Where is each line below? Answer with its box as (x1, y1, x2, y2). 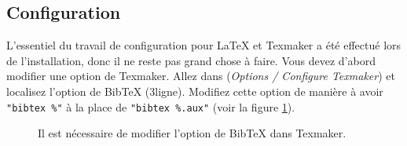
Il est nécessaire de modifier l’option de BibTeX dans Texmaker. (38, 125, 346, 141)
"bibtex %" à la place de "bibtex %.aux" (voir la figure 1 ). (6, 98, 295, 115)
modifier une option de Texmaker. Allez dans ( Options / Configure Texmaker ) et (6, 68, 395, 84)
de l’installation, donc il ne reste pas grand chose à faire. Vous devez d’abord (6, 52, 376, 68)
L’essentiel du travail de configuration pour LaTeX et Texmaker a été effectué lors (6, 37, 401, 53)
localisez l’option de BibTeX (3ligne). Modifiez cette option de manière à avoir (6, 82, 383, 99)
